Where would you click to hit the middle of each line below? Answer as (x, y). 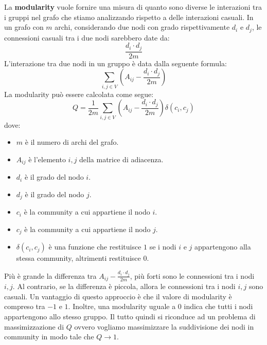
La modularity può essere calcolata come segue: (79, 94)
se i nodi (163, 247)
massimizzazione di (34, 326)
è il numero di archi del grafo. (72, 142)
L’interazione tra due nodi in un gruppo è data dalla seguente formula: (115, 63)
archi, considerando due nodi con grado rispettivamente (142, 27)
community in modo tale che (49, 337)
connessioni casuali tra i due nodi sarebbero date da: (87, 37)
